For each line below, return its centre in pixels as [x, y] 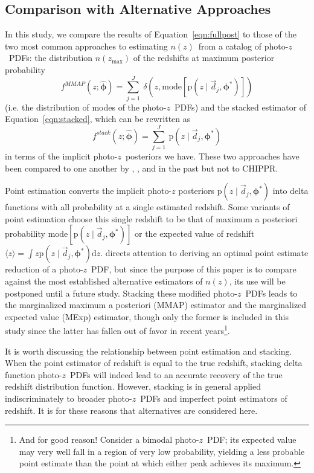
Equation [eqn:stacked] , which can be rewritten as [98, 119]
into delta [290, 191]
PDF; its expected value [252, 439]
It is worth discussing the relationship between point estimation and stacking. [149, 351]
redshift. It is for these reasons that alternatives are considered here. [131, 410]
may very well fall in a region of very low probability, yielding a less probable [162, 451]
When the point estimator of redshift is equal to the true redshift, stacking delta [154, 363]
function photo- [34, 374]
